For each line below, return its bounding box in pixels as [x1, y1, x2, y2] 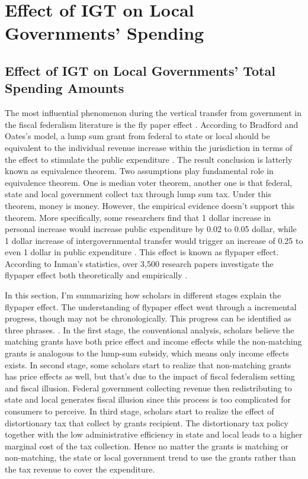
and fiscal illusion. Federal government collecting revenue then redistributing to [5, 381, 292, 394]
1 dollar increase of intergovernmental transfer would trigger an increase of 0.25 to [5, 234, 303, 246]
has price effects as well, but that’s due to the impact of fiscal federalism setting [5, 370, 295, 382]
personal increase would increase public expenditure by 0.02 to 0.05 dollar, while [5, 223, 297, 235]
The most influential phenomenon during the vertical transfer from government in [5, 107, 301, 119]
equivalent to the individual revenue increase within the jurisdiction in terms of [5, 141, 293, 153]
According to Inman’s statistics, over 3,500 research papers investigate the [5, 257, 274, 269]
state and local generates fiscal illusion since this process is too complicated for [5, 393, 291, 406]
